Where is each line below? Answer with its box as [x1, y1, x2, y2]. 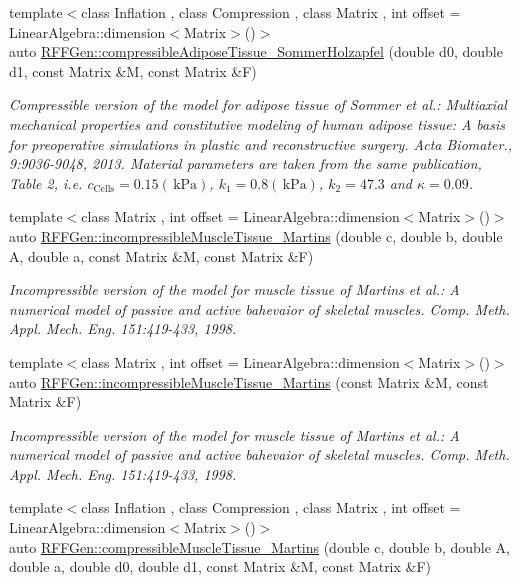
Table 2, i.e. [9, 172, 83, 193]
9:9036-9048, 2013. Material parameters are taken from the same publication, [9, 153, 482, 174]
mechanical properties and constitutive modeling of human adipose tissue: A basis [9, 113, 505, 134]
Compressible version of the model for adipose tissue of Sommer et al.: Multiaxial [9, 94, 507, 115]
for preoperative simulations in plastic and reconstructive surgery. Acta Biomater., [9, 133, 513, 154]
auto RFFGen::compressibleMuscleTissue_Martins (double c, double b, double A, [9, 536, 510, 557]
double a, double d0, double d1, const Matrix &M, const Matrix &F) [9, 556, 432, 577]
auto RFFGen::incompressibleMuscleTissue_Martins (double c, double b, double [9, 225, 503, 246]
